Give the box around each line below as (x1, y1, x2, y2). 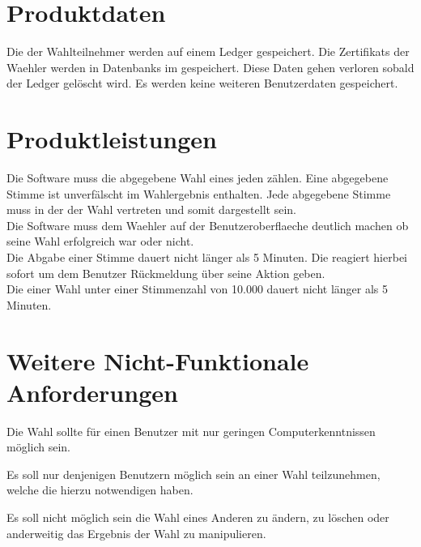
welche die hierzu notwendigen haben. (6, 481, 193, 498)
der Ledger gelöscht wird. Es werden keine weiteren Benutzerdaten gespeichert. (6, 75, 398, 92)
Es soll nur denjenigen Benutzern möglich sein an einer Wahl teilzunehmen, (6, 465, 381, 482)
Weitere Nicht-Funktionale (6, 344, 309, 377)
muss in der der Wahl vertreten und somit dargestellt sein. (6, 201, 296, 218)
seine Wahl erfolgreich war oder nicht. (6, 233, 194, 250)
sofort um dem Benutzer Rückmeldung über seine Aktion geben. (6, 264, 325, 281)
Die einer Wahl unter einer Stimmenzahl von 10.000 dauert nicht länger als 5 (6, 280, 389, 297)
